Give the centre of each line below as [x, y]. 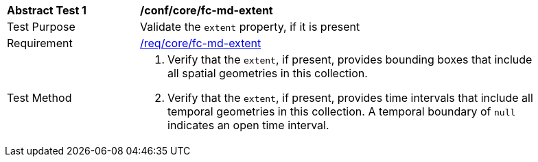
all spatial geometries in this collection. [268, 73]
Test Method [39, 98]
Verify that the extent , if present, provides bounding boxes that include [350, 59]
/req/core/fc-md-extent [201, 43]
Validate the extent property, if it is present [250, 27]
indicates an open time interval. [248, 125]
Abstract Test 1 [47, 10]
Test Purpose [41, 27]
